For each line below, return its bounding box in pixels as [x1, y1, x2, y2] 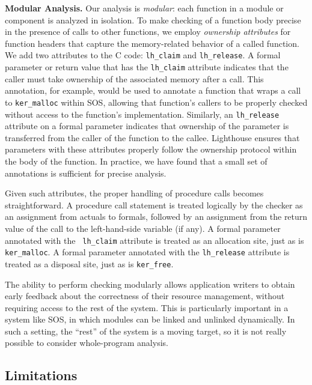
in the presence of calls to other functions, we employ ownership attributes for [5, 25, 291, 38]
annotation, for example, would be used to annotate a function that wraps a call [5, 84, 301, 97]
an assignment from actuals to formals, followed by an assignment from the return [5, 210, 308, 223]
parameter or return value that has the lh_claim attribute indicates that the [5, 61, 289, 73]
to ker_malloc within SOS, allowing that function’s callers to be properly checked [5, 95, 308, 108]
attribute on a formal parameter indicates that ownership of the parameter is [5, 120, 289, 132]
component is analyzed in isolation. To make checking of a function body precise [5, 13, 301, 26]
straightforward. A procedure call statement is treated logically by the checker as [5, 198, 303, 211]
